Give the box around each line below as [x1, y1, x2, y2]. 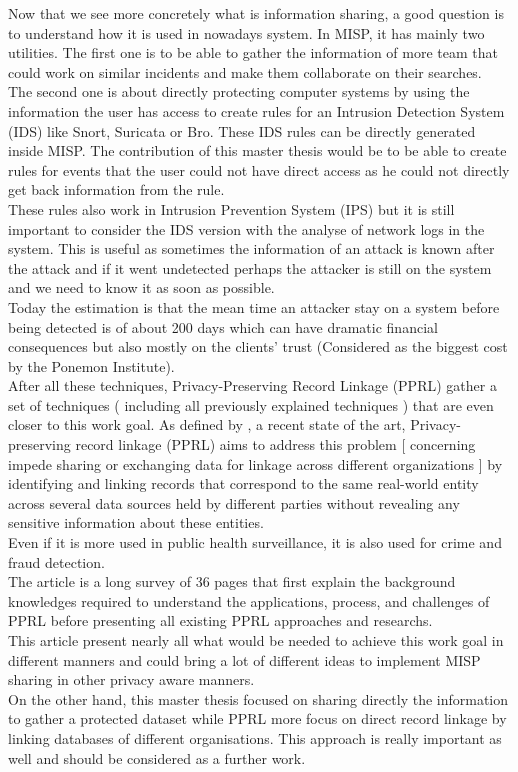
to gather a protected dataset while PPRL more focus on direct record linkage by [8, 708, 507, 729]
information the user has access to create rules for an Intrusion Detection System [8, 100, 505, 121]
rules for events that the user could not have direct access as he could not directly [8, 159, 510, 180]
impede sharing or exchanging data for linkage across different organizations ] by [8, 453, 503, 474]
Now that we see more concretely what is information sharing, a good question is [8, 3, 504, 23]
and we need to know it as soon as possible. [8, 277, 275, 298]
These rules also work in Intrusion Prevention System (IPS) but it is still [8, 198, 455, 219]
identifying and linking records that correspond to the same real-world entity [8, 473, 479, 494]
